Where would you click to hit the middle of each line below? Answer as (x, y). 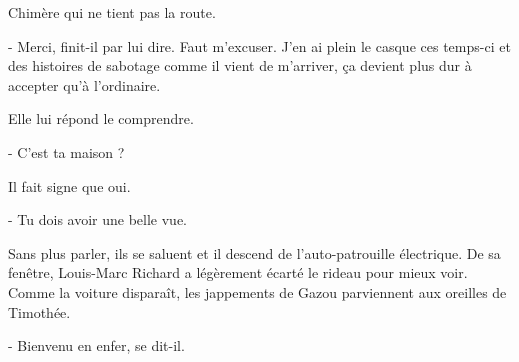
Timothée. (39, 311)
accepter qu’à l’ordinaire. (84, 84)
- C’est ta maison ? (66, 151)
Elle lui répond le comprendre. (101, 118)
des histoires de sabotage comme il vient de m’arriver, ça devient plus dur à (240, 65)
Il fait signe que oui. (69, 185)
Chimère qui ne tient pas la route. (112, 12)
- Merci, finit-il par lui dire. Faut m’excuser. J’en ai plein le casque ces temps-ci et (259, 45)
